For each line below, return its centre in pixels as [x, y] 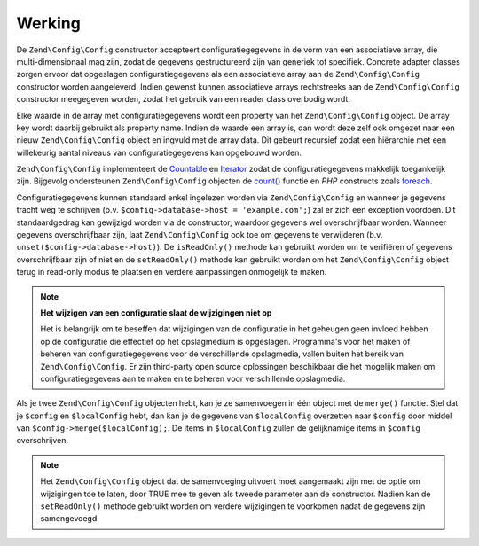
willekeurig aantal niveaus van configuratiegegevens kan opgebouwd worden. [159, 152]
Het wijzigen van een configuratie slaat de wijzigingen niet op [156, 312]
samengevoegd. [70, 519]
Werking [49, 23]
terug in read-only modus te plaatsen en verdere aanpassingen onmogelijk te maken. [172, 272]
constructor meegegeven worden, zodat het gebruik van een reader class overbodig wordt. [183, 99]
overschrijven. [43, 441]
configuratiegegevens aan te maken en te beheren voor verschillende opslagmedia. [193, 378]
